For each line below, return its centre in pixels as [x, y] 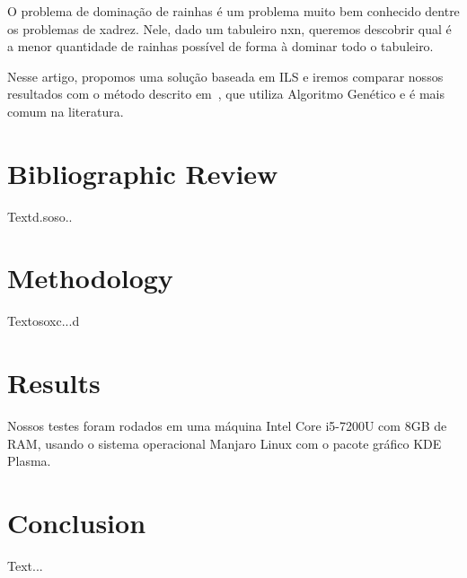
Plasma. [29, 461]
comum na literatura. [66, 111]
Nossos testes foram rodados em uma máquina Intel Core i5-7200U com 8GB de [227, 426]
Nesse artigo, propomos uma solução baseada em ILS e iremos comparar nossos [225, 76]
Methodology [90, 278]
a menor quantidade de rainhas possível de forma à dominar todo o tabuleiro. [220, 46]
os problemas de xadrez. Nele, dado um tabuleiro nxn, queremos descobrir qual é [229, 28]
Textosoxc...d [44, 321]
